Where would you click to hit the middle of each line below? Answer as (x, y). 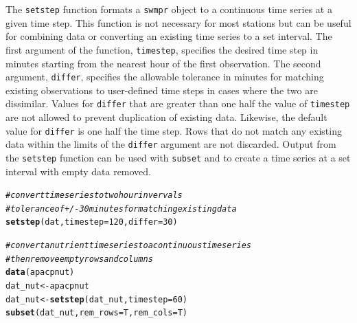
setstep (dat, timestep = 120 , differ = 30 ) (92, 222)
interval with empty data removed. (79, 171)
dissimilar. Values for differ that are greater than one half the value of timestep (178, 103)
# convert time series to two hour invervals (94, 196)
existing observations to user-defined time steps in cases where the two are (162, 90)
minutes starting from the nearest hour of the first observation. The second (163, 63)
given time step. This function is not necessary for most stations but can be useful (178, 22)
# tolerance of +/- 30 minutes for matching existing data (121, 209)
